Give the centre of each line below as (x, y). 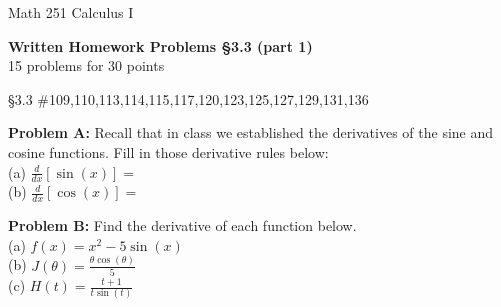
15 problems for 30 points (86, 65)
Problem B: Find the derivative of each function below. (182, 225)
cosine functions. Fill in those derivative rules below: (168, 151)
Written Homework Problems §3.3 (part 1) (160, 45)
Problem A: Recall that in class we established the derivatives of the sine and (251, 132)
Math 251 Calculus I (71, 12)
